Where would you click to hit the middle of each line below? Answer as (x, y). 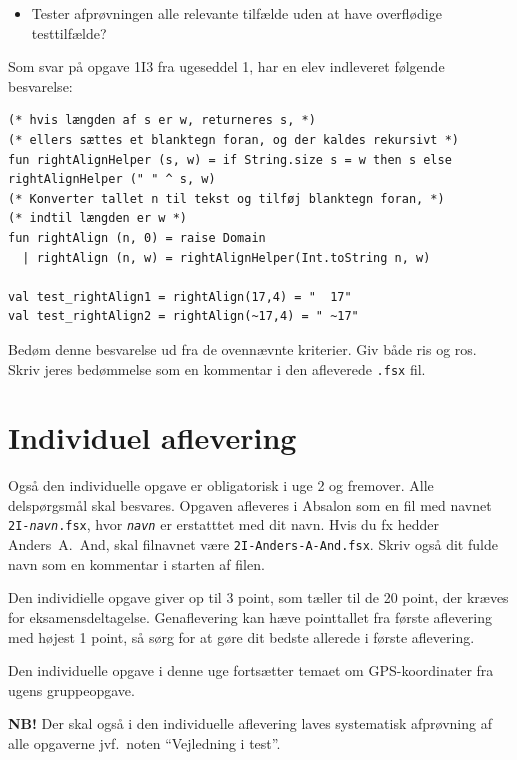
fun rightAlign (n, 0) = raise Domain (137, 237)
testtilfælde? (69, 32)
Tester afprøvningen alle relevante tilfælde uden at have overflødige (236, 13)
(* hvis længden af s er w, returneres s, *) (162, 120)
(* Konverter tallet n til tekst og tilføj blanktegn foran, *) (226, 198)
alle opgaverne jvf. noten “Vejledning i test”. (144, 742)
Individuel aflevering (152, 437)
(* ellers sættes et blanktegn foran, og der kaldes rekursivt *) (234, 139)
